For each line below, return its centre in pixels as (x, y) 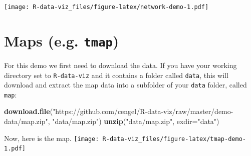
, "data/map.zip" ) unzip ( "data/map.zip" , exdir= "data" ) (134, 121)
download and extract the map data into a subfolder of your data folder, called (125, 85)
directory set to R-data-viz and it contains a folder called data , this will (116, 75)
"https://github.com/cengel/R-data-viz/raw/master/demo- (143, 111)
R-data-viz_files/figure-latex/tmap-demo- (174, 139)
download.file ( (29, 111)
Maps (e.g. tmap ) (62, 40)
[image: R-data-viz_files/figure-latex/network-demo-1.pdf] (106, 7)
